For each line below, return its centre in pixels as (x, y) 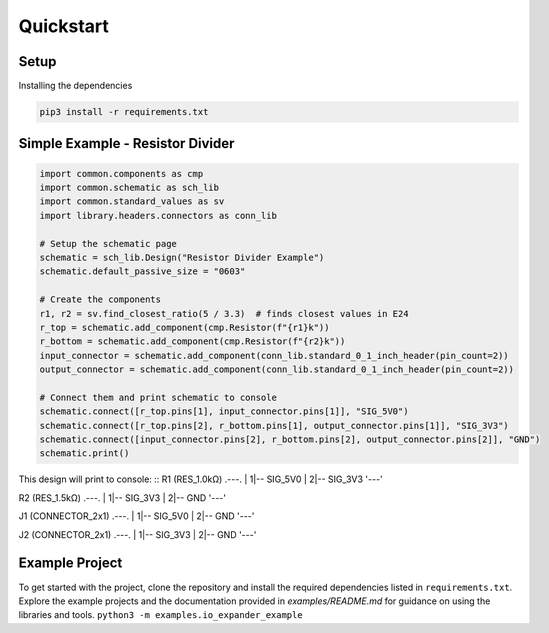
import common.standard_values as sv (132, 201)
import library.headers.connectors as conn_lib (158, 215)
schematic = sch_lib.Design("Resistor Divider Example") (182, 257)
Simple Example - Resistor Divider (126, 143)
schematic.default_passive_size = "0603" (142, 271)
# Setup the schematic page (108, 243)
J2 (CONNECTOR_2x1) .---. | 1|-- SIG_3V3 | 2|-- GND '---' (137, 534)
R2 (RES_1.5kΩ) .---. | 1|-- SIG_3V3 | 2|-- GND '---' (122, 497)
